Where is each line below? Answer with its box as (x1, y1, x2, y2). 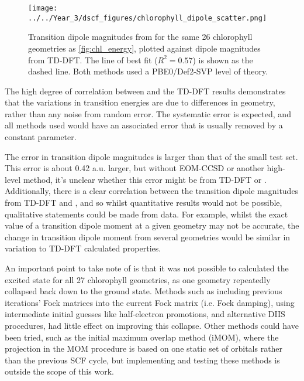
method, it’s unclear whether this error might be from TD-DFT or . (23, 173, 267, 185)
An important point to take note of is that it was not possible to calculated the (5, 262, 289, 274)
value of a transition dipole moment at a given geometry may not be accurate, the (5, 219, 299, 232)
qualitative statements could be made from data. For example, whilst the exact (5, 207, 288, 220)
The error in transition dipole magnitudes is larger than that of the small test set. (5, 150, 298, 162)
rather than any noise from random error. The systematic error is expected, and (5, 107, 291, 120)
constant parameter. (5, 131, 77, 143)
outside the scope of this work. (5, 365, 114, 377)
